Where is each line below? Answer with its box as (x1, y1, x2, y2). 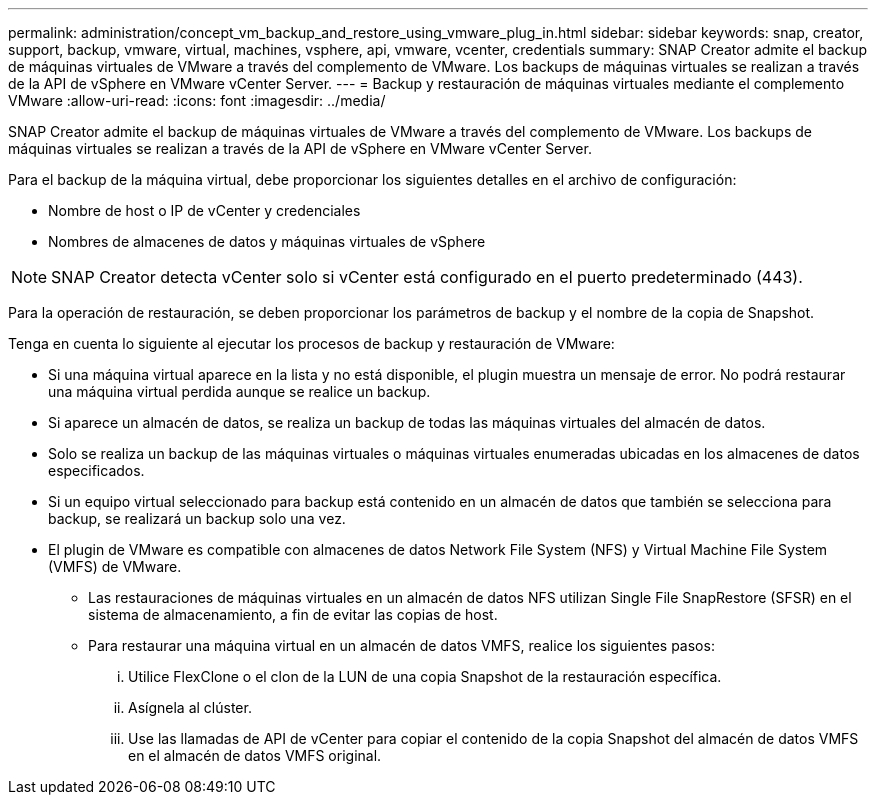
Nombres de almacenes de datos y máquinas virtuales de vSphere (48, 233, 486, 250)
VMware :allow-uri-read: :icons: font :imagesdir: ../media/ (8, 92, 386, 109)
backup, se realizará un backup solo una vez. (48, 510, 346, 527)
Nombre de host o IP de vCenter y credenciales (48, 202, 361, 219)
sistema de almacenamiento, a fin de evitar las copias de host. (88, 606, 498, 623)
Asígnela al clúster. (128, 699, 252, 716)
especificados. (48, 462, 145, 479)
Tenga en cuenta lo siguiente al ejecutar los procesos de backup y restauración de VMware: (8, 335, 615, 352)
